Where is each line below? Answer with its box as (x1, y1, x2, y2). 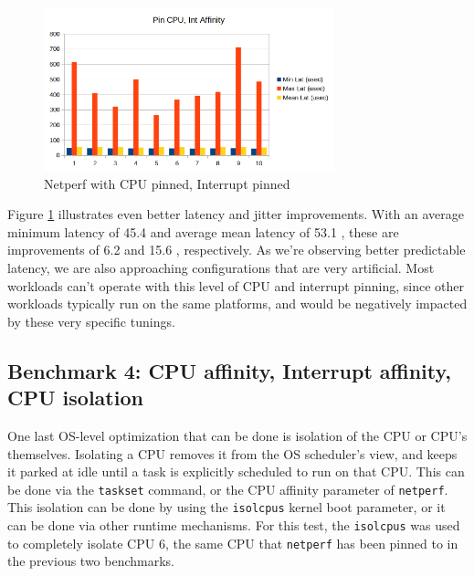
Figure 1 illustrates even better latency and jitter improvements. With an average (7, 204, 464, 224)
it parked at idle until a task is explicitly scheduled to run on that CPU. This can (7, 462, 465, 481)
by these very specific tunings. (7, 311, 175, 330)
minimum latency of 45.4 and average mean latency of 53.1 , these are (7, 222, 399, 241)
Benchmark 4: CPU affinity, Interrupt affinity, (7, 356, 451, 384)
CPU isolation (7, 383, 143, 412)
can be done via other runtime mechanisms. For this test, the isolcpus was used (7, 516, 460, 535)
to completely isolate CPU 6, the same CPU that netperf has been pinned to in (7, 533, 458, 552)
